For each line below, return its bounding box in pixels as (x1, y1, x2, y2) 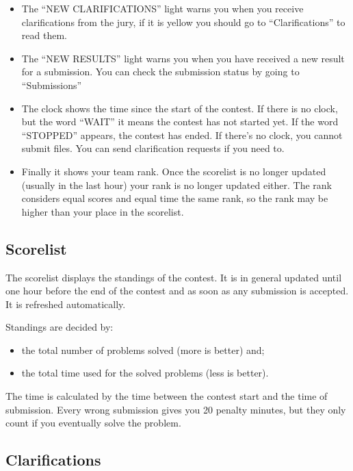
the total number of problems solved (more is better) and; (21, 342, 265, 357)
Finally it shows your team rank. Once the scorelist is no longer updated (21, 164, 326, 178)
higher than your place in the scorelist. (21, 204, 184, 218)
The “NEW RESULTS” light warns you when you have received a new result (21, 51, 345, 65)
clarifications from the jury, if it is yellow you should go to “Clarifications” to (21, 14, 345, 29)
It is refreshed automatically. (5, 296, 126, 311)
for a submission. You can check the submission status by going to (21, 64, 300, 79)
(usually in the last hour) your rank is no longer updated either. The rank (21, 177, 332, 192)
